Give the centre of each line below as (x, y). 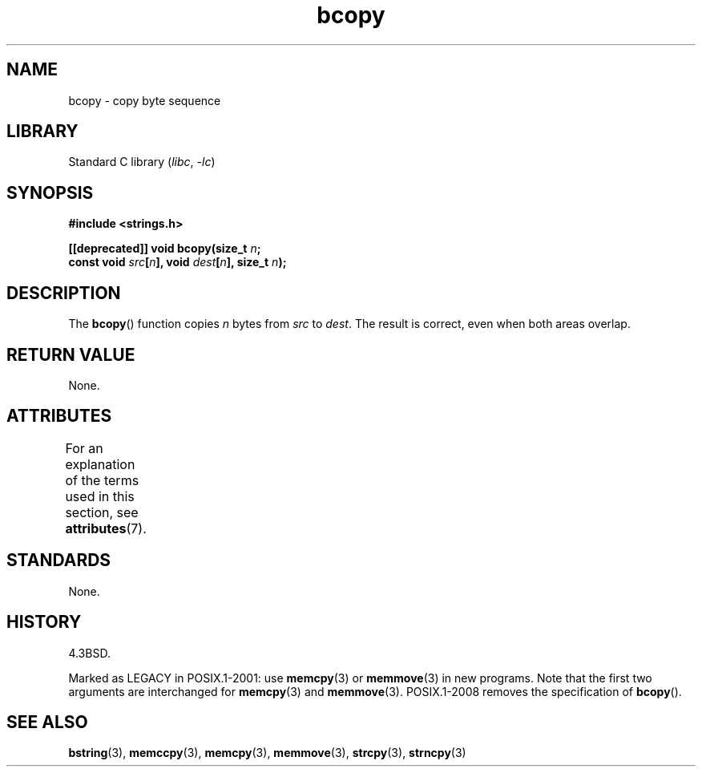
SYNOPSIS (50, 192)
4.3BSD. (89, 653)
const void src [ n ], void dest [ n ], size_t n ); (178, 262)
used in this (100, 496)
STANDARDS (59, 561)
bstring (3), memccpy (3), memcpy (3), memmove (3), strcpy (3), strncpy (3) (267, 753)
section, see (102, 512)
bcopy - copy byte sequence (145, 100)
